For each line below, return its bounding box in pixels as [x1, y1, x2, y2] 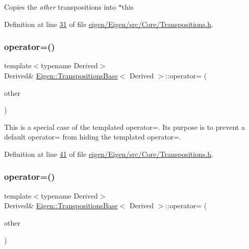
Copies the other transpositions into [4, 2, 116, 12]
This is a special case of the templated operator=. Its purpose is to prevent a [4, 121, 245, 132]
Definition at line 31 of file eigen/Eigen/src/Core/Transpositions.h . [4, 18, 213, 29]
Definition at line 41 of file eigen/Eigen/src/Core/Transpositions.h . [4, 148, 213, 159]
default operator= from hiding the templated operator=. [4, 131, 182, 142]
